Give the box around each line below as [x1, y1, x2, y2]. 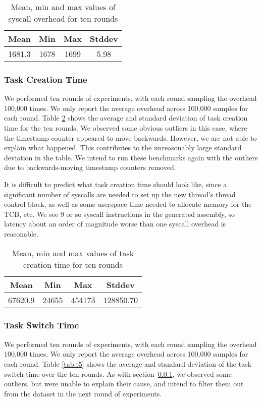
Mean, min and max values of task [12, 247, 134, 259]
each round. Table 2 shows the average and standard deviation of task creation [4, 112, 248, 123]
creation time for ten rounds [23, 258, 123, 270]
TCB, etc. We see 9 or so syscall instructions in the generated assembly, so [4, 208, 235, 219]
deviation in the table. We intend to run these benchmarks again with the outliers [4, 152, 258, 162]
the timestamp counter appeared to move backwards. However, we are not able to [4, 132, 257, 143]
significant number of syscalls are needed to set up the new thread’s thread [4, 189, 236, 199]
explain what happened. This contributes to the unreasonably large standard [4, 142, 242, 153]
